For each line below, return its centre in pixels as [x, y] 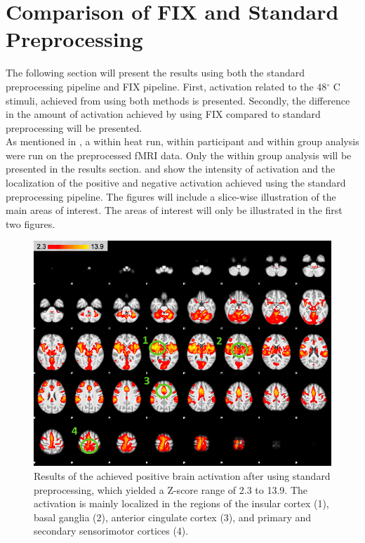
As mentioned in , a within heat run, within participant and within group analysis [182, 141]
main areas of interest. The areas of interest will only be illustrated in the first [174, 210]
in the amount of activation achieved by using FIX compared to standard [163, 114]
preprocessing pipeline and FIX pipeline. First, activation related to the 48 [166, 86]
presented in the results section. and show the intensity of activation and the [171, 169]
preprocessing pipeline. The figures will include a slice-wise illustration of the [171, 196]
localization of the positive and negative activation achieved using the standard [176, 183]
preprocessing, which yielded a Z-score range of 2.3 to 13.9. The [171, 489]
